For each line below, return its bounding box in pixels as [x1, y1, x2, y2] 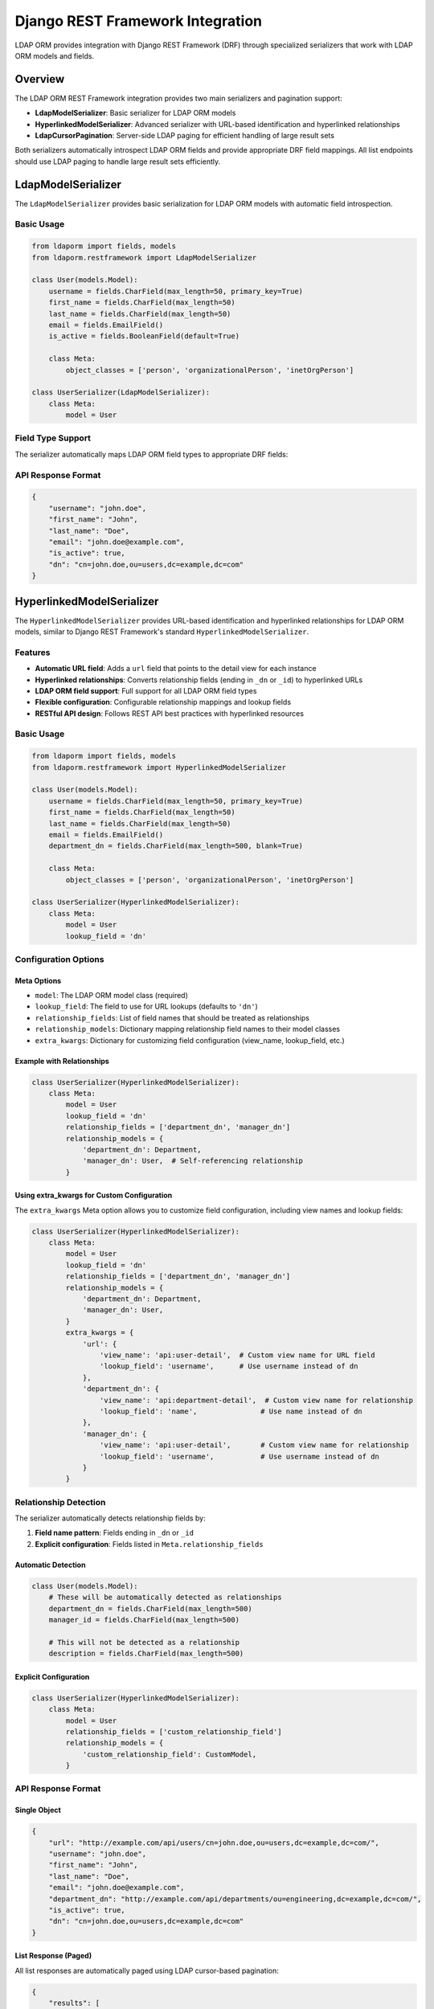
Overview [14, 72, 65, 86]
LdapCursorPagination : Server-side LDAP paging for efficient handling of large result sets [35, 131, 335, 141]
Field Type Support [14, 432, 92, 444]
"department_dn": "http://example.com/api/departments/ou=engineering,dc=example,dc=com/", [48, 1894, 422, 1904]
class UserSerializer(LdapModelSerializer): [31, 388, 211, 397]
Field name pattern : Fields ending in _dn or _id [35, 1528, 194, 1538]
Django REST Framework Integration [14, 12, 263, 30]
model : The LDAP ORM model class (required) [35, 991, 189, 1000]
